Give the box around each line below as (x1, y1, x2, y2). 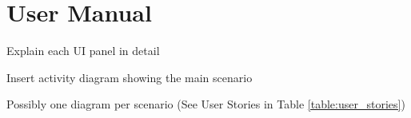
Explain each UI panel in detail (6, 42, 160, 59)
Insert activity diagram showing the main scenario (6, 69, 253, 85)
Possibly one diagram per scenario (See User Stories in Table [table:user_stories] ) (6, 96, 405, 112)
